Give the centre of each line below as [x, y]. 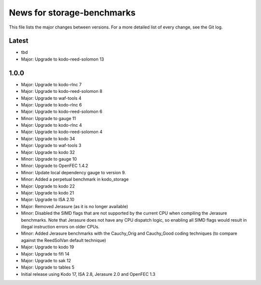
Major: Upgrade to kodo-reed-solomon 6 [62, 112]
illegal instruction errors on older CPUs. [60, 226]
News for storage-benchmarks [72, 13]
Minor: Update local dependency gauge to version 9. [73, 172]
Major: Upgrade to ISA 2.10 [48, 200]
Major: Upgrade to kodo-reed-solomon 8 [62, 91]
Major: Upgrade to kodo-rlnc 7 [51, 84]
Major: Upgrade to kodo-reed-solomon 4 [62, 132]
